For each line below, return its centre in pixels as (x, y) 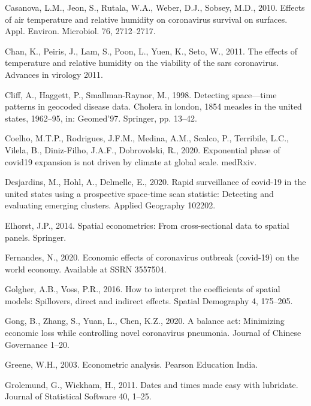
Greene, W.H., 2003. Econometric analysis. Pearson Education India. (132, 364)
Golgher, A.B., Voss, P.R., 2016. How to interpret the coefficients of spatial (143, 289)
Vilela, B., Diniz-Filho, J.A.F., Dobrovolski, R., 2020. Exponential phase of (143, 149)
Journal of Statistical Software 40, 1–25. (78, 396)
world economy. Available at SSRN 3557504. (86, 269)
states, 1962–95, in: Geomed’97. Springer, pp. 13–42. (101, 118)
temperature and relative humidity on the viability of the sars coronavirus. (142, 63)
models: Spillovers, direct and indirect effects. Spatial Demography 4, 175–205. (149, 300)
